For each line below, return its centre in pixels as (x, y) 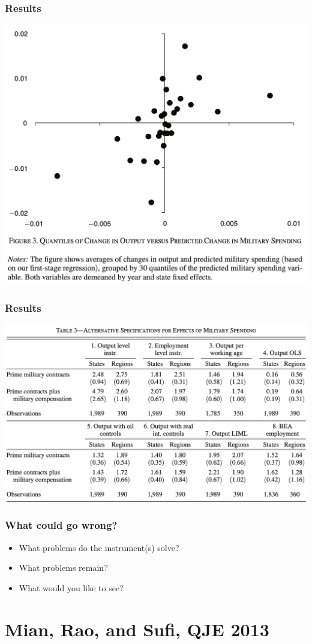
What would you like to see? (71, 587)
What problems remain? (63, 568)
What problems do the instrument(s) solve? (99, 547)
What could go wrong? (61, 525)
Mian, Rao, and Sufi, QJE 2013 (137, 629)
